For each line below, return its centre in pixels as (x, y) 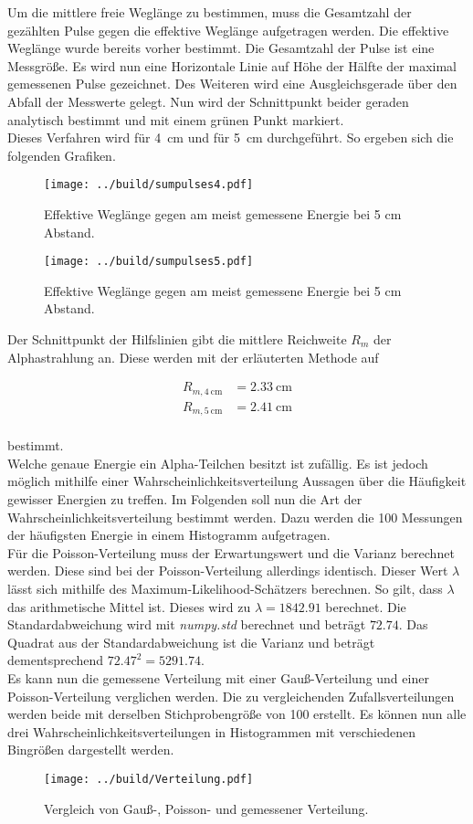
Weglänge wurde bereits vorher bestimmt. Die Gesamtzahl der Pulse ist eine (221, 48)
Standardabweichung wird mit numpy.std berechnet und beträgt (187, 624)
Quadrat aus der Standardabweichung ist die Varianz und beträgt (191, 642)
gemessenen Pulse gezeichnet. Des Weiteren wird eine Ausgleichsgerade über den (232, 84)
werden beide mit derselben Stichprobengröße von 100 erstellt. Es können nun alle (237, 714)
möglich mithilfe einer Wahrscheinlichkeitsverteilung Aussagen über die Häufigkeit (237, 481)
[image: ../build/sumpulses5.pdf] (149, 262)
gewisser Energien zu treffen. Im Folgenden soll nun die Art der (185, 499)
